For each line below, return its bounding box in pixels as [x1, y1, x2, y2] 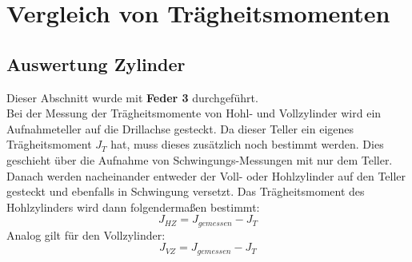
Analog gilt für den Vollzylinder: [6, 226, 166, 243]
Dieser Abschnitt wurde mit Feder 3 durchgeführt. [6, 89, 258, 105]
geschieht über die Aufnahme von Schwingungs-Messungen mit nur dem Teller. [6, 151, 393, 168]
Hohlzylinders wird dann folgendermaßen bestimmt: [6, 198, 260, 215]
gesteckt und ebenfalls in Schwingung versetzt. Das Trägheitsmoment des [6, 183, 365, 200]
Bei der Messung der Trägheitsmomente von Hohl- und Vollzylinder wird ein [6, 105, 382, 121]
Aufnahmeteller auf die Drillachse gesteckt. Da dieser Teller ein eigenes [6, 120, 354, 137]
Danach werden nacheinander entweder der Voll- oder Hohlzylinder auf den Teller [6, 167, 406, 184]
